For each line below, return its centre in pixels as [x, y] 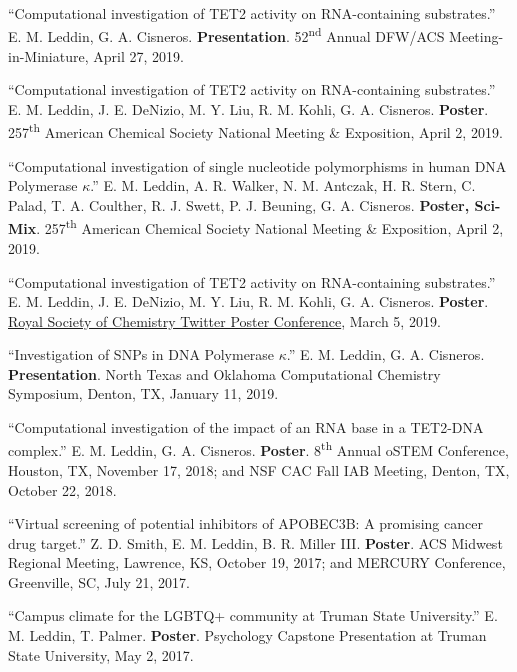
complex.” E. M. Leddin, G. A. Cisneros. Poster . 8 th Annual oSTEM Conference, [258, 449]
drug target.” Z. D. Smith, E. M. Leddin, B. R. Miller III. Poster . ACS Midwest [255, 542]
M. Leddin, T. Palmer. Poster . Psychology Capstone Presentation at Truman [247, 635]
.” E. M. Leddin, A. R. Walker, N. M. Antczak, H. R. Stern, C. [283, 185]
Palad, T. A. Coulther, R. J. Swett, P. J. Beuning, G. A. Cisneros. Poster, [239, 205]
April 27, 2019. [138, 55]
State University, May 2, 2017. [101, 654]
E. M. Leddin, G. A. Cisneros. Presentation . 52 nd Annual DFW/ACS [226, 35]
